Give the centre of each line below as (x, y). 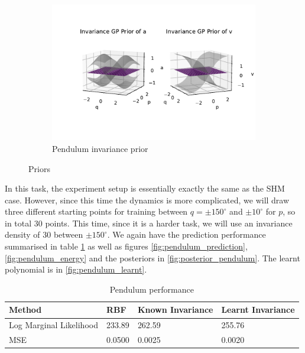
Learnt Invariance (258, 310)
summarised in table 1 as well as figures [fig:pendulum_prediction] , (126, 246)
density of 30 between (44, 234)
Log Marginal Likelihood (53, 325)
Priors (39, 168)
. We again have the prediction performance (186, 234)
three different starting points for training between (96, 211)
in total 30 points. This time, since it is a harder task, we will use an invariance (149, 223)
